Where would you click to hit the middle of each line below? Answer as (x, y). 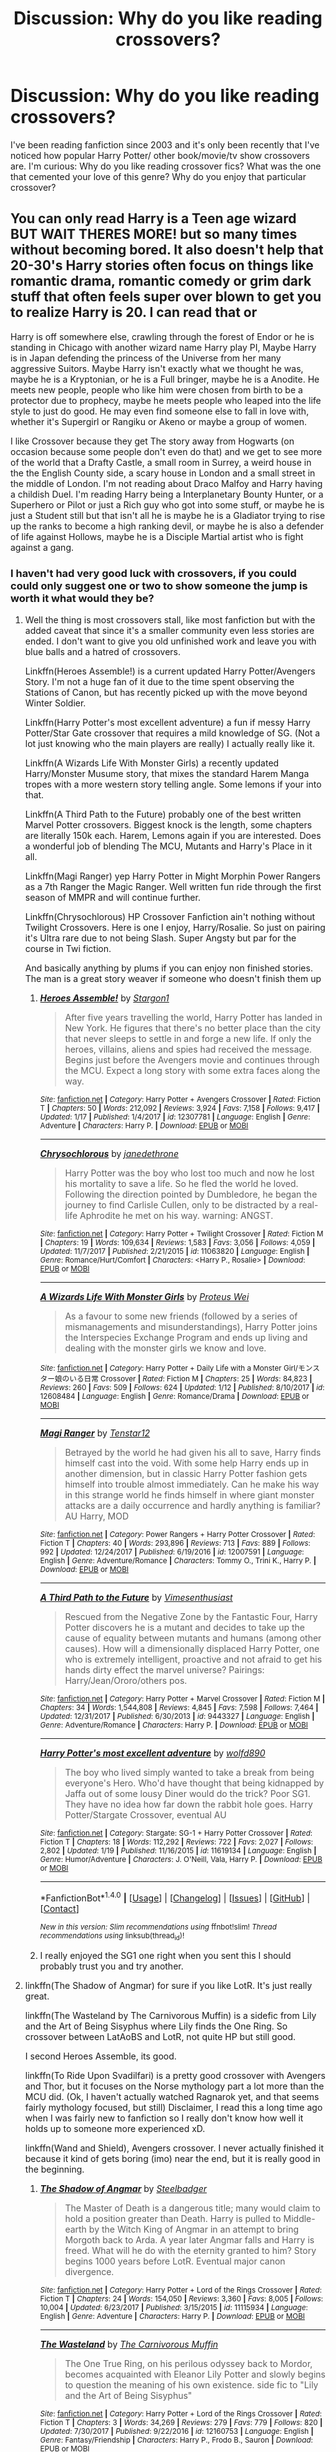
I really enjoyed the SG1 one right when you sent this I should (165, 1956)
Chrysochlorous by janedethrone (109, 1154)
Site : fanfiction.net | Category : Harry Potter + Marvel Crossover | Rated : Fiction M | (182, 1699)
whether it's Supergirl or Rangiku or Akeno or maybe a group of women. (158, 421)
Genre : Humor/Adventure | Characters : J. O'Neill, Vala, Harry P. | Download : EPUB (181, 1860)
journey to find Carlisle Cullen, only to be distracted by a (180, 1205)
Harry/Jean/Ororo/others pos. (126, 1681)
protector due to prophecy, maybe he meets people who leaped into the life (166, 400)
